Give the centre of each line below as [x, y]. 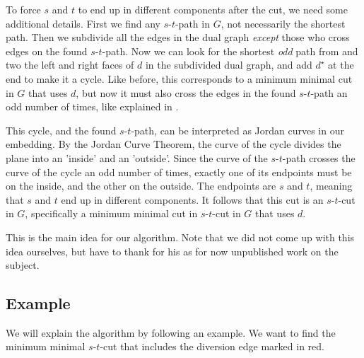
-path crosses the [319, 157]
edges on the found [47, 51]
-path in [192, 23]
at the [341, 65]
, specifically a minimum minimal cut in [111, 213]
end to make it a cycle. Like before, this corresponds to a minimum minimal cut [179, 78]
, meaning [331, 186]
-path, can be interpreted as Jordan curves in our [237, 130]
